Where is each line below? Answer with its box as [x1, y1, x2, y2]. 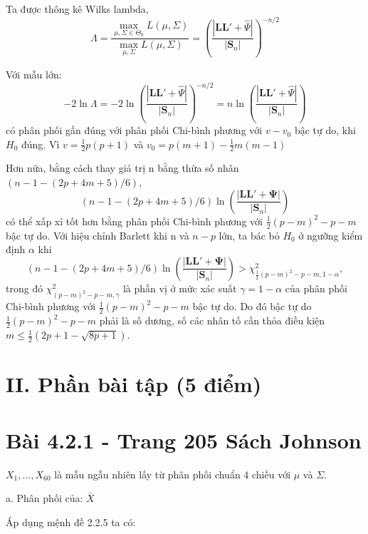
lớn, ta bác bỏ [219, 227, 280, 242]
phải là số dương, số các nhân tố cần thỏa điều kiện [99, 313, 325, 328]
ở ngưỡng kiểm [298, 227, 363, 242]
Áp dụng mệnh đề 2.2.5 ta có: [6, 514, 136, 529]
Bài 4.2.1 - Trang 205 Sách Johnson [6, 425, 362, 454]
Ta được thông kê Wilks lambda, [6, 1, 149, 16]
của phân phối [285, 280, 347, 295]
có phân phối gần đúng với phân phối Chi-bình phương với [6, 123, 263, 138]
